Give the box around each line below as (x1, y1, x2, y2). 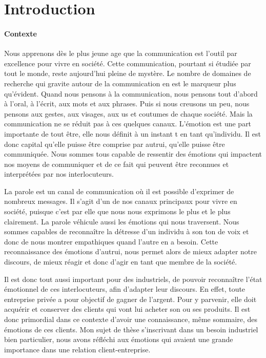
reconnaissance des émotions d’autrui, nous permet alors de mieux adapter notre (4, 246, 257, 257)
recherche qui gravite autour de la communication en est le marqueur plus (4, 78, 236, 88)
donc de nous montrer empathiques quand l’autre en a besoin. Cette (4, 236, 218, 247)
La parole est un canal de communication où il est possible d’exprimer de (4, 185, 234, 196)
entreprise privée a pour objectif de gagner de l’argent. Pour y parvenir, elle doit (4, 293, 257, 304)
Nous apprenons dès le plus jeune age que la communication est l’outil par (4, 48, 237, 59)
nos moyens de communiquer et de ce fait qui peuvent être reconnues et (4, 158, 229, 169)
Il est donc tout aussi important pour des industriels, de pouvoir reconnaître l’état (4, 273, 262, 284)
